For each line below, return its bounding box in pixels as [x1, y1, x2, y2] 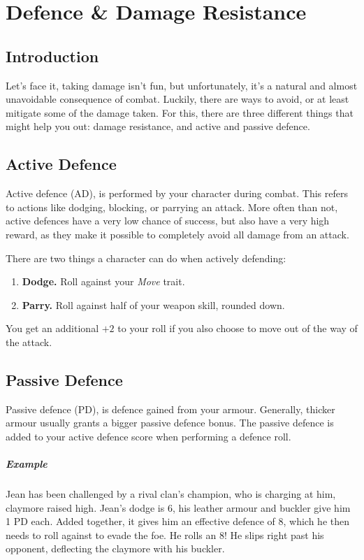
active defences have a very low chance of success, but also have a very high [6, 213, 330, 228]
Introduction [6, 45, 99, 66]
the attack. [6, 334, 52, 349]
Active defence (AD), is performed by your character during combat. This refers [6, 186, 348, 201]
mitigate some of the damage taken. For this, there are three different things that [6, 105, 354, 120]
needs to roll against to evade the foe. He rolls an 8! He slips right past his [6, 527, 324, 542]
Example [6, 457, 48, 471]
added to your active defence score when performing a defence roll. [6, 429, 291, 443]
